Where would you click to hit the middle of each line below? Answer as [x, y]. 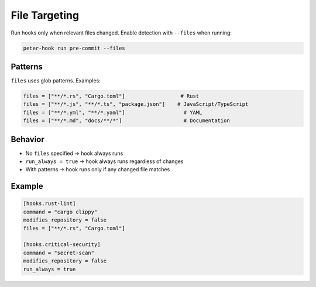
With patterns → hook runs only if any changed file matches [98, 170]
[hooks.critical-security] [62, 245]
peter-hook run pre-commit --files [74, 48]
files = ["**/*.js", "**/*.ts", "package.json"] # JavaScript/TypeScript [136, 104]
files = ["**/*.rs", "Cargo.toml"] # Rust [111, 96]
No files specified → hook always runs [74, 153]
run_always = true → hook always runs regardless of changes [104, 161]
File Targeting [45, 15]
